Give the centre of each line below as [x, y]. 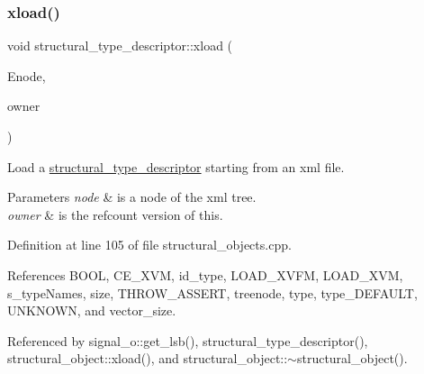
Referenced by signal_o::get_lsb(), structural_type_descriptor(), [188, 340]
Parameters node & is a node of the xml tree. [132, 197]
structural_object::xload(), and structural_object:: [148, 358]
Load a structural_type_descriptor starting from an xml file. [176, 166]
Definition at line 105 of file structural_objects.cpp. [149, 245]
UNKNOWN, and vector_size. [92, 310]
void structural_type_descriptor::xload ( [120, 46]
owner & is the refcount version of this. [115, 214]
